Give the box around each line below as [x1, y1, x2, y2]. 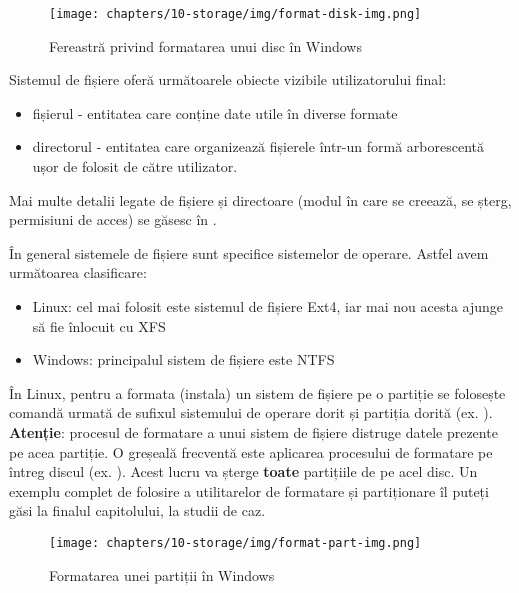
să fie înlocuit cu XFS [32, 315, 166, 336]
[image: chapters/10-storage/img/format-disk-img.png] [49, 7, 422, 21]
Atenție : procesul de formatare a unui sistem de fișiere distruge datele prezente [9, 421, 498, 442]
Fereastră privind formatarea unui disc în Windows [49, 35, 362, 56]
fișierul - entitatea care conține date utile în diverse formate [32, 102, 398, 123]
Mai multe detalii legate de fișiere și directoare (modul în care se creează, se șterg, [9, 189, 512, 210]
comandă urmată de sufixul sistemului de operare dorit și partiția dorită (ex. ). [9, 402, 493, 423]
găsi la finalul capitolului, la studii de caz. [9, 500, 266, 521]
